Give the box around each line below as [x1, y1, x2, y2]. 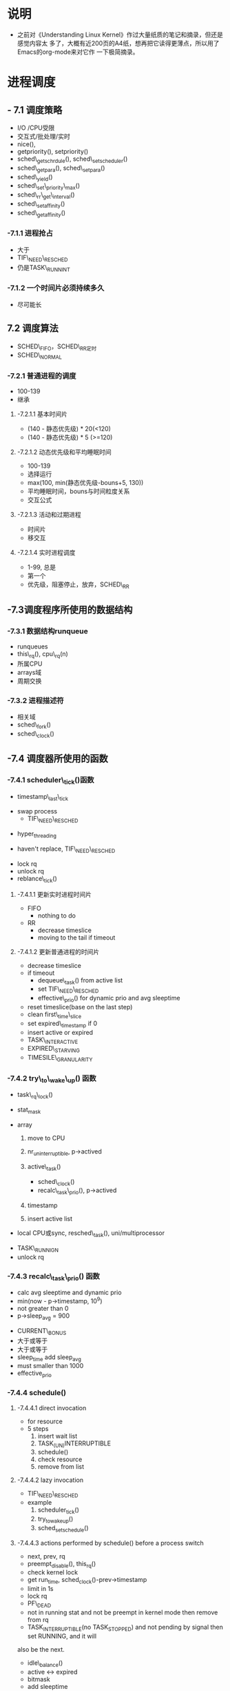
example [27, 1499, 52, 1507]
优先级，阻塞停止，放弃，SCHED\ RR [27, 580, 129, 591]
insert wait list [37, 1432, 78, 1440]
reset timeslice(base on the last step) [27, 1002, 133, 1011]
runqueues [17, 642, 48, 651]
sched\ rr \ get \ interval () [17, 190, 75, 200]
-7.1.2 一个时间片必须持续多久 [7, 284, 105, 293]
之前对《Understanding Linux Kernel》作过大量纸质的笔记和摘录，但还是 [17, 30, 224, 39]
